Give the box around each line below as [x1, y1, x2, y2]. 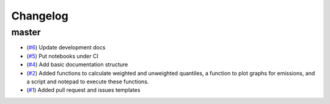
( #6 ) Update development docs [26, 44, 106, 51]
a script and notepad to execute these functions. [26, 78, 149, 85]
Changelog [11, 9, 68, 23]
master [11, 27, 41, 38]
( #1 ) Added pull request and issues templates [26, 86, 141, 94]
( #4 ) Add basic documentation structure [26, 61, 128, 68]
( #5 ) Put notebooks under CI [26, 52, 99, 60]
